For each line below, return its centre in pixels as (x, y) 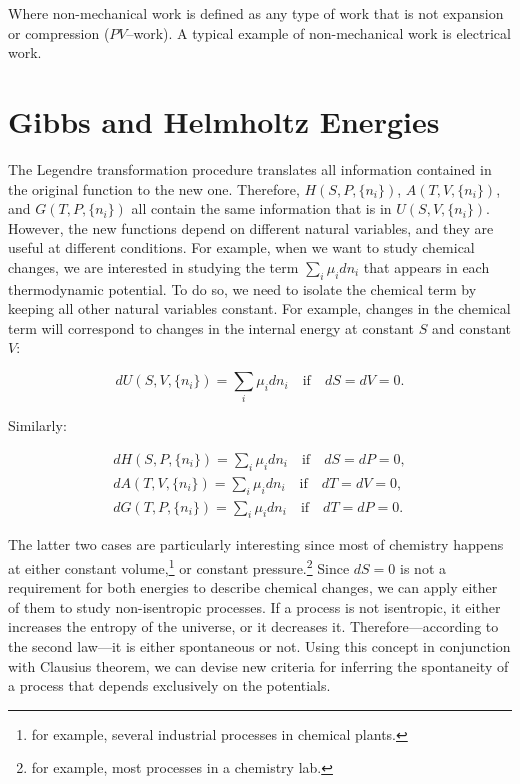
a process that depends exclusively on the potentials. (169, 685)
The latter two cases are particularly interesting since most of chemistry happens (256, 544)
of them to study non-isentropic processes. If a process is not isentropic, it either (254, 606)
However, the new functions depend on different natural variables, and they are (251, 227)
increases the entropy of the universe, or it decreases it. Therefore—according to (253, 626)
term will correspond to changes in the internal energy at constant (211, 327)
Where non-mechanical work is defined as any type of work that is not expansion (256, 13)
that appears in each (426, 266)
